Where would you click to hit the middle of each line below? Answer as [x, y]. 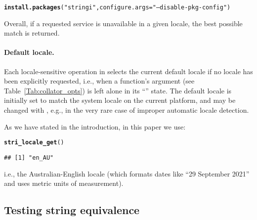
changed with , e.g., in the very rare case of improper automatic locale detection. [127, 110]
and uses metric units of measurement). [64, 183]
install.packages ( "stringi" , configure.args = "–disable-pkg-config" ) [117, 7]
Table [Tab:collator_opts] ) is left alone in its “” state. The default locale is [118, 90]
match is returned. [32, 33]
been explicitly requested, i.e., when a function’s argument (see [99, 81]
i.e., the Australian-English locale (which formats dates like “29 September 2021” [127, 173]
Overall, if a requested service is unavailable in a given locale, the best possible [123, 23]
